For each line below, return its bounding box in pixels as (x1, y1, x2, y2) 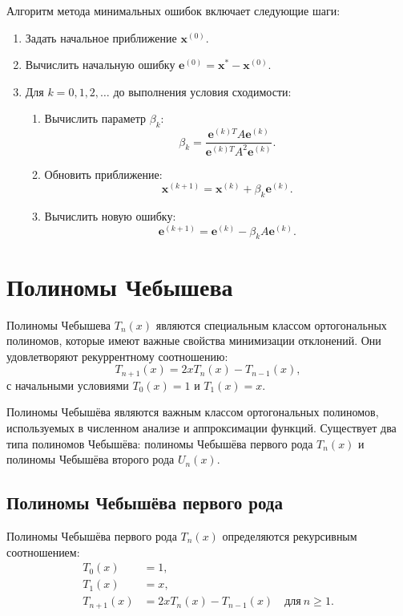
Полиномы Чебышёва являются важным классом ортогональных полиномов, (6, 403, 379, 420)
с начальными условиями (6, 376, 129, 393)
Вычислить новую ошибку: (44, 208, 176, 224)
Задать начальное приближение (25, 29, 177, 46)
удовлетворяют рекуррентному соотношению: (6, 347, 228, 364)
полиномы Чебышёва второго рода (6, 451, 175, 468)
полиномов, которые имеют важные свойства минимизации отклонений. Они (6, 332, 381, 349)
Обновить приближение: (44, 165, 163, 182)
